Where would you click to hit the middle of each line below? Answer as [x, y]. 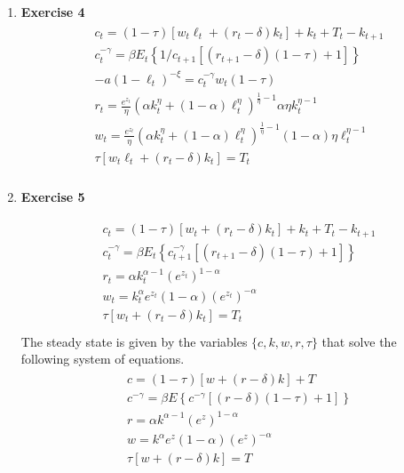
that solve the [359, 341]
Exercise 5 [53, 196]
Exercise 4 [53, 12]
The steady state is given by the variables [134, 341]
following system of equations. [103, 359]
